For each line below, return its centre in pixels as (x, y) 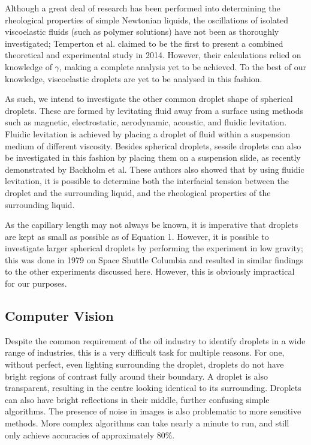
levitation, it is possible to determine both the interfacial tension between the (147, 181)
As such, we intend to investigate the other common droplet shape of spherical (149, 99)
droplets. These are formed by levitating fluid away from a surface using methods (154, 110)
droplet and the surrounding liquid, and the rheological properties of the (138, 192)
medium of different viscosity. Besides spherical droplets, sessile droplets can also (153, 145)
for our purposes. (36, 283)
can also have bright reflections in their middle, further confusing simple (137, 399)
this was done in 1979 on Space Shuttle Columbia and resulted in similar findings (154, 259)
